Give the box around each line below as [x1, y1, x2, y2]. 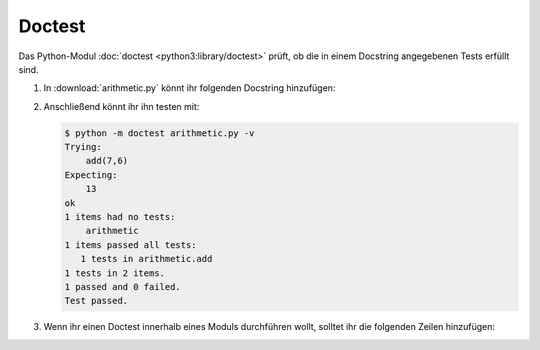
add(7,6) [85, 155, 129, 167]
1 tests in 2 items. [64, 267, 165, 279]
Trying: [64, 141, 102, 153]
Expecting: [64, 169, 118, 180]
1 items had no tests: [64, 211, 176, 223]
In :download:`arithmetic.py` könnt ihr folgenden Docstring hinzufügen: [43, 82, 336, 94]
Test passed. [64, 295, 129, 307]
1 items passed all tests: [64, 239, 197, 250]
